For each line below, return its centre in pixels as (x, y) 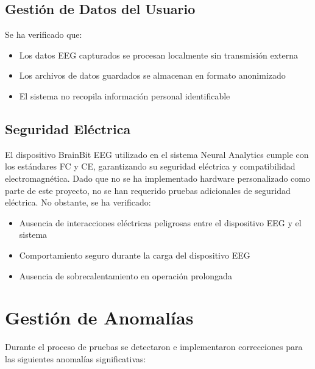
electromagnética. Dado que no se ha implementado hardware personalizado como (157, 178)
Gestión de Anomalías (99, 317)
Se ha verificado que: (44, 34)
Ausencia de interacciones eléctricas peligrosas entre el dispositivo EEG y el (160, 222)
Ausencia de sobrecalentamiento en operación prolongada (126, 275)
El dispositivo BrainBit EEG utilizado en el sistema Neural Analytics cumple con (157, 154)
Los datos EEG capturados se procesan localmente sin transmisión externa (159, 55)
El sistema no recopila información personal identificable (125, 95)
